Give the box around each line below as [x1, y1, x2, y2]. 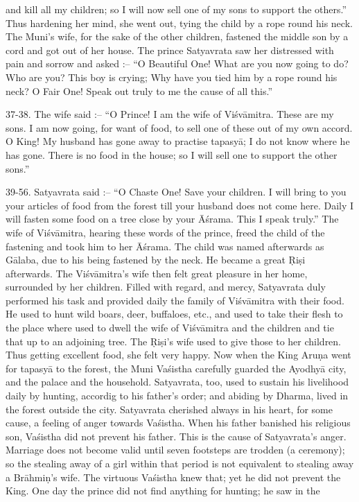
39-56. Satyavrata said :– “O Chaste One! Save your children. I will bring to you [6, 184, 347, 199]
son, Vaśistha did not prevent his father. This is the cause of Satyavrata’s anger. [6, 429, 347, 443]
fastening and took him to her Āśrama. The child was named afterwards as [6, 239, 324, 253]
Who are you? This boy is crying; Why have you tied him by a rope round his [6, 69, 338, 84]
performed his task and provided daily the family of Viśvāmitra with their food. [6, 293, 344, 307]
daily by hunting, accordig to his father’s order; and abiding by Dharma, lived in [6, 388, 349, 403]
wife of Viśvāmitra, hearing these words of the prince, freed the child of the [6, 225, 325, 239]
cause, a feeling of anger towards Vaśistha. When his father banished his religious [6, 415, 351, 430]
